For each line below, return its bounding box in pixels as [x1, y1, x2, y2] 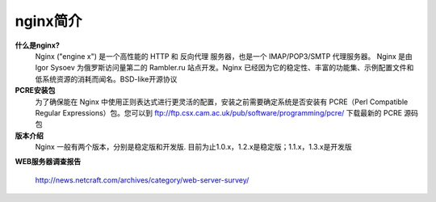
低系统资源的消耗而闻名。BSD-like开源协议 [35, 74, 178, 84]
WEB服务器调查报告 [15, 157, 82, 166]
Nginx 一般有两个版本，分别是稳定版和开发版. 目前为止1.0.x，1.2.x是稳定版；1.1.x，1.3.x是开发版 [35, 142, 353, 152]
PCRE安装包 [15, 86, 56, 95]
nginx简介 [15, 12, 82, 30]
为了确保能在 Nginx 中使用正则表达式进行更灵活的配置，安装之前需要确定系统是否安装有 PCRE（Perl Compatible [35, 97, 409, 107]
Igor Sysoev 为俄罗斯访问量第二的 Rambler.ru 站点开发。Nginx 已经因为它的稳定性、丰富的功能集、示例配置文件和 [35, 63, 414, 73]
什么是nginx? [15, 40, 61, 50]
